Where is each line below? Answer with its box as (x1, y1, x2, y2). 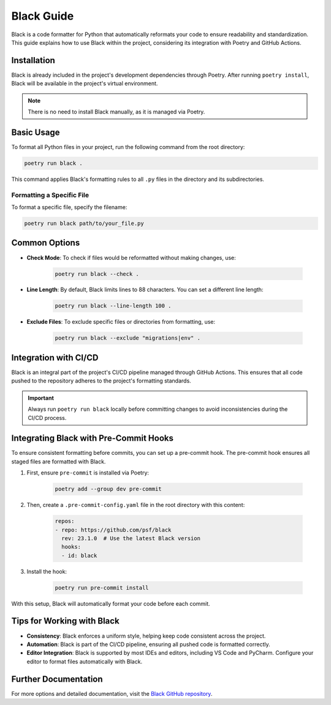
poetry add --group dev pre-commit (55, 486, 162, 493)
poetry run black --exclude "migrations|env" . (55, 335, 200, 341)
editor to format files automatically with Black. (26, 658, 143, 665)
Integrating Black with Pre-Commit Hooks (11, 433, 174, 444)
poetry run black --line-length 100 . (55, 302, 172, 310)
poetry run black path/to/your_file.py (24, 220, 144, 227)
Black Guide (11, 9, 74, 23)
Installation (11, 55, 55, 66)
